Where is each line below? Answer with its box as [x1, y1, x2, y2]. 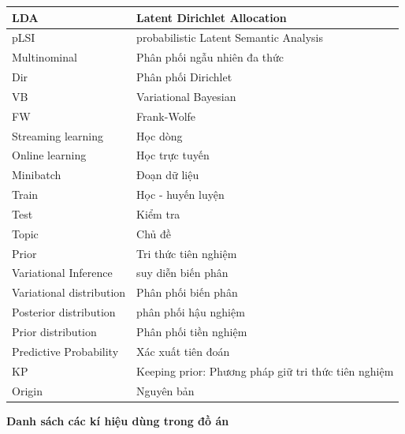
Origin [12, 382, 43, 398]
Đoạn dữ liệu [136, 166, 199, 183]
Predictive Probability [12, 342, 119, 359]
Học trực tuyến [136, 147, 210, 163]
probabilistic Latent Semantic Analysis [136, 29, 324, 46]
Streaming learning [12, 127, 103, 144]
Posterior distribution [12, 304, 116, 320]
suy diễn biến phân [136, 264, 229, 281]
